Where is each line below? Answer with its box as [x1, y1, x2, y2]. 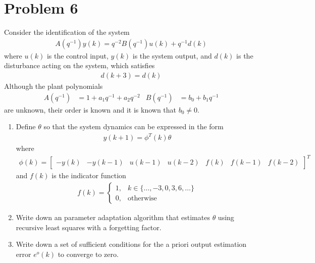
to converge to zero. [58, 248, 119, 259]
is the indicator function [51, 170, 126, 181]
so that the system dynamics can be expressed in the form [43, 121, 224, 132]
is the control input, [46, 50, 109, 61]
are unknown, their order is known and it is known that [4, 104, 177, 115]
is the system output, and [132, 50, 212, 61]
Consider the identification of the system [4, 27, 130, 37]
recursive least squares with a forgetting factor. [16, 222, 162, 232]
